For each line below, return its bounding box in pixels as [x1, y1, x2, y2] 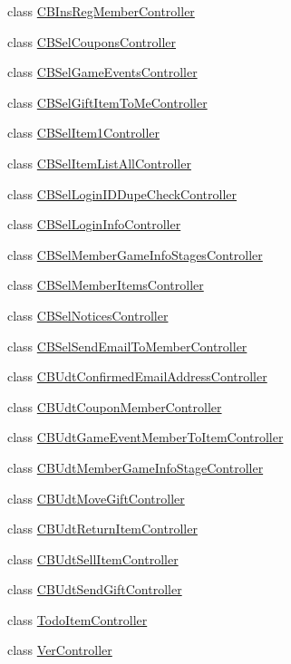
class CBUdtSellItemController [7, 549, 179, 568]
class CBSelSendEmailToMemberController [7, 336, 247, 355]
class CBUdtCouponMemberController [7, 397, 222, 416]
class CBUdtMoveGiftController [7, 488, 185, 507]
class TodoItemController [7, 610, 148, 629]
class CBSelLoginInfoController [7, 215, 181, 234]
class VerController [7, 640, 112, 659]
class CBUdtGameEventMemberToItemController [7, 428, 284, 447]
